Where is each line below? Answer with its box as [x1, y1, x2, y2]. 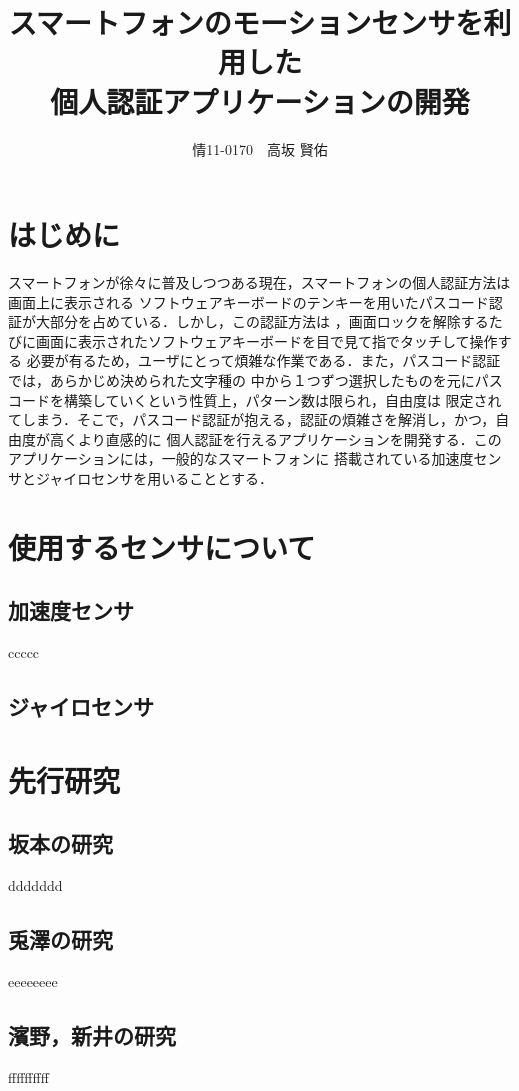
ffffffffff [8, 1066, 49, 1087]
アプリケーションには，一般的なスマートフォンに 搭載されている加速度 [8, 448, 474, 469]
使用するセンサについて [8, 526, 316, 567]
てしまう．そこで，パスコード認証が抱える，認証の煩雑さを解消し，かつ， [8, 409, 496, 430]
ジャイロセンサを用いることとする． [35, 467, 273, 488]
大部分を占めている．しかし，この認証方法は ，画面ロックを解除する [35, 311, 489, 332]
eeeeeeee [8, 970, 58, 991]
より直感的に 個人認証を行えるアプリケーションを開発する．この [77, 428, 502, 449]
